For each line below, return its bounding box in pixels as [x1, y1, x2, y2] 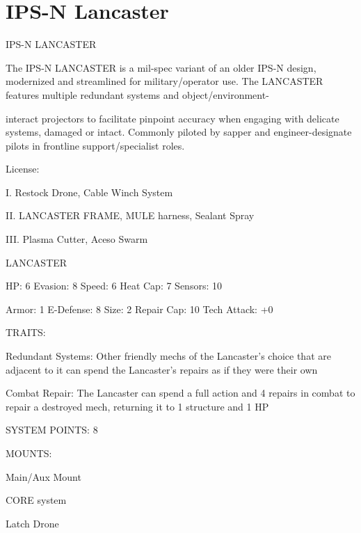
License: [6, 161, 40, 176]
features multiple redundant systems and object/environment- [6, 87, 269, 102]
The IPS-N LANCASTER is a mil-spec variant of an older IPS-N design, [6, 60, 316, 74]
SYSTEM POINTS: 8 [6, 422, 98, 437]
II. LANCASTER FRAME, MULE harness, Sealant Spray [6, 208, 255, 223]
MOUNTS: [6, 446, 52, 460]
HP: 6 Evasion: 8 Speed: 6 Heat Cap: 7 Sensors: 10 [6, 278, 222, 293]
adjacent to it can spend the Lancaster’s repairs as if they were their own [6, 362, 318, 376]
